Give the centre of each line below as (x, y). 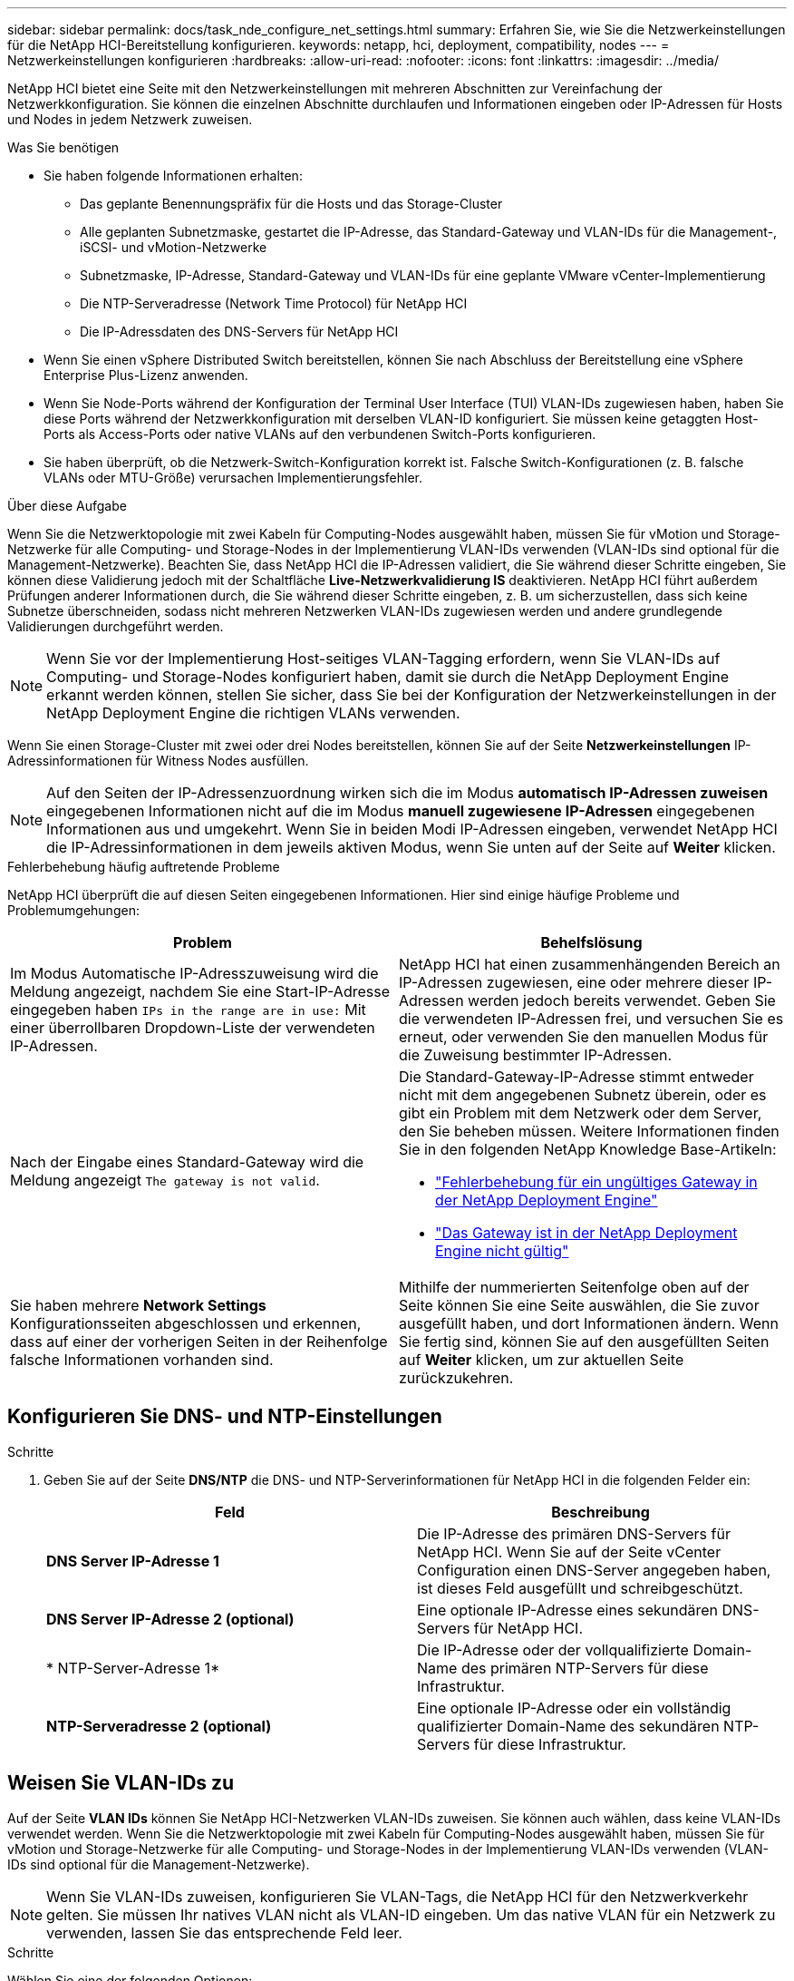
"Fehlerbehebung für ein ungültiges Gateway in (596, 1182)
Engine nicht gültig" (502, 1251)
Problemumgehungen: (73, 910)
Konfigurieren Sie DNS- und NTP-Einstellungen (225, 1417)
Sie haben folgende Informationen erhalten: (173, 176)
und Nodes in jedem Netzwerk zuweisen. (130, 119)
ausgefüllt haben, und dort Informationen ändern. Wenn (589, 1323)
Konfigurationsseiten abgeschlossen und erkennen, (186, 1323)
